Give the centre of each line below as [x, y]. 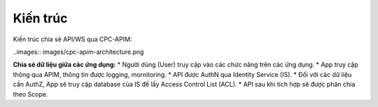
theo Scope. [30, 94]
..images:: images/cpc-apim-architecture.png [78, 52]
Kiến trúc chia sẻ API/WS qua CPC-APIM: [72, 39]
